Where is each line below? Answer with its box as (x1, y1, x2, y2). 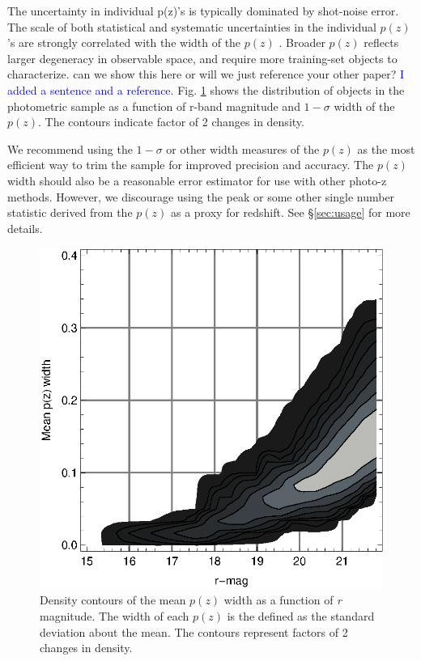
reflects (364, 34, 399, 51)
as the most (357, 140, 415, 157)
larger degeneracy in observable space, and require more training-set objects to (7, 49, 398, 66)
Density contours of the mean (40, 591, 186, 608)
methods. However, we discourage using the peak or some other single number (7, 188, 395, 205)
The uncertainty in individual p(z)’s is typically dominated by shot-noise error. (7, 2, 399, 19)
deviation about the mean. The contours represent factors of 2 (40, 623, 348, 640)
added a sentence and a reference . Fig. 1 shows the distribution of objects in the (7, 81, 405, 98)
